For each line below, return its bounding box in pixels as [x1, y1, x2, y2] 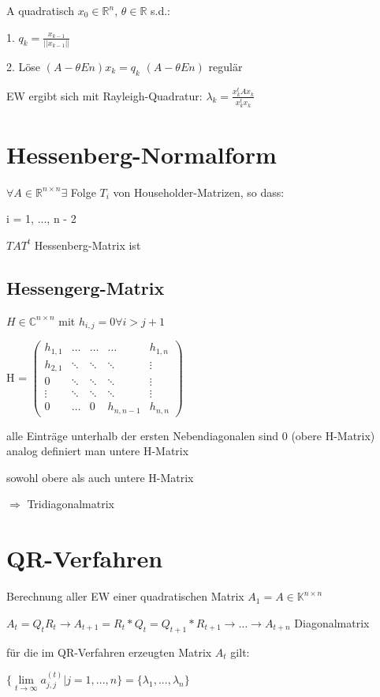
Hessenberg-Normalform [6, 138, 277, 170]
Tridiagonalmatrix [27, 495, 114, 512]
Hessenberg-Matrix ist [34, 236, 141, 253]
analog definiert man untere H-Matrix [6, 443, 189, 459]
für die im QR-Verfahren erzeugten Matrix [6, 643, 212, 660]
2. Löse [6, 58, 41, 74]
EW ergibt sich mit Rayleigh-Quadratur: [6, 87, 203, 104]
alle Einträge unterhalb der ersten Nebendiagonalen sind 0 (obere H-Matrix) [6, 427, 375, 443]
